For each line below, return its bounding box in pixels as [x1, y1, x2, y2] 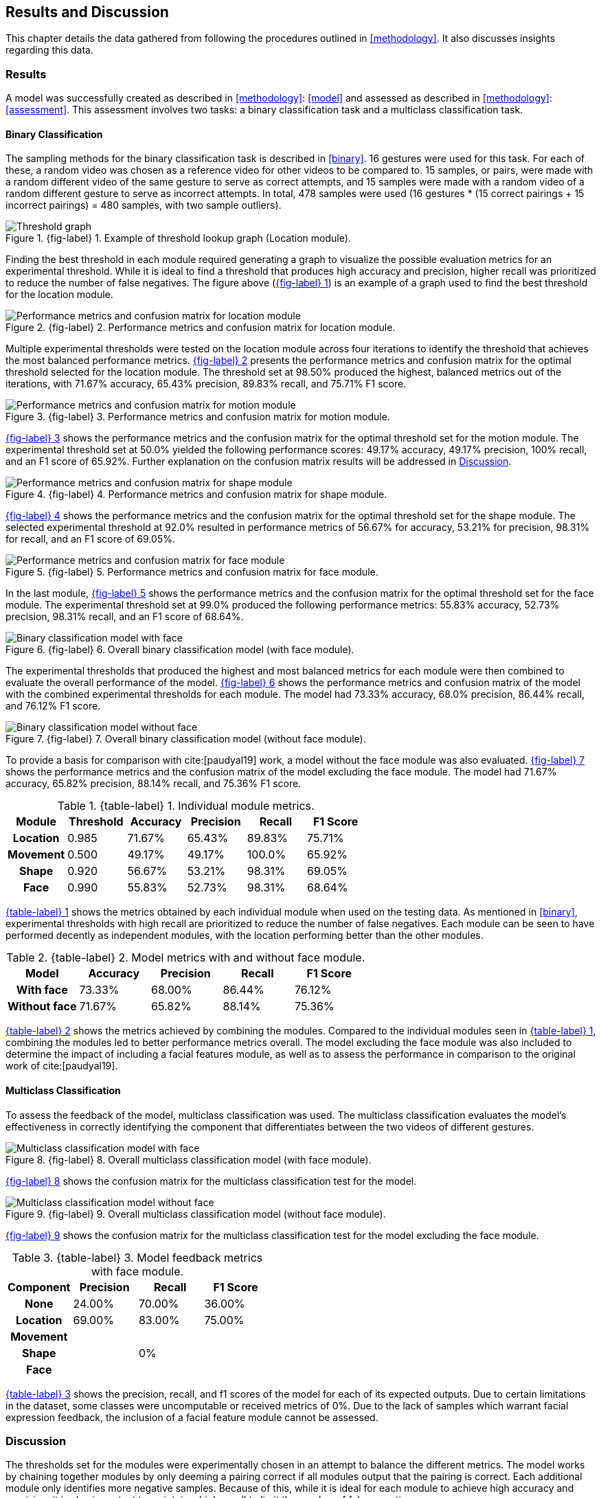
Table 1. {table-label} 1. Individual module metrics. [57, 799, 315, 813]
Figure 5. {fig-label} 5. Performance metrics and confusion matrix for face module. [5, 566, 378, 578]
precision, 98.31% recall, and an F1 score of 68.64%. [5, 611, 244, 623]
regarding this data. [5, 44, 93, 56]
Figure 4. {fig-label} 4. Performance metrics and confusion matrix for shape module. [5, 488, 387, 501]
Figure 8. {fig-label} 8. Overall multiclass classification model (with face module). [5, 1153, 372, 1166]
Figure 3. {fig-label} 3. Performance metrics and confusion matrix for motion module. [5, 411, 390, 423]
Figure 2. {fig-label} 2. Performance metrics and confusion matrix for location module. [5, 321, 396, 334]
